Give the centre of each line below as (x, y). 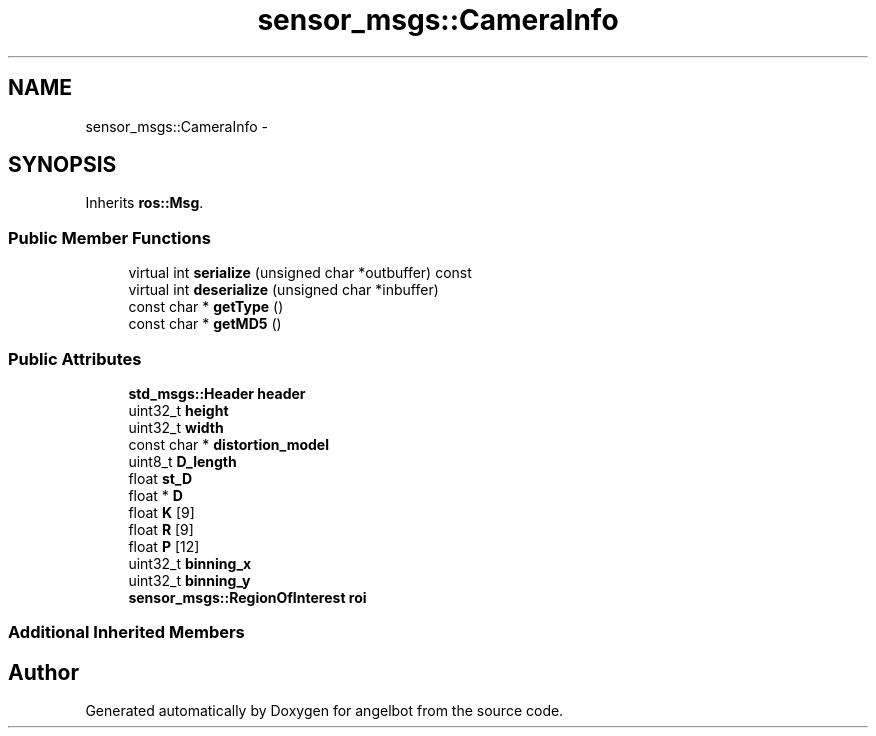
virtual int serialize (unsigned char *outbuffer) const (300, 273)
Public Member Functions (109, 237)
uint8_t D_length (182, 461)
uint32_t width (176, 427)
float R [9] (161, 529)
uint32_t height (178, 410)
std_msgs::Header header (217, 393)
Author (43, 672)
